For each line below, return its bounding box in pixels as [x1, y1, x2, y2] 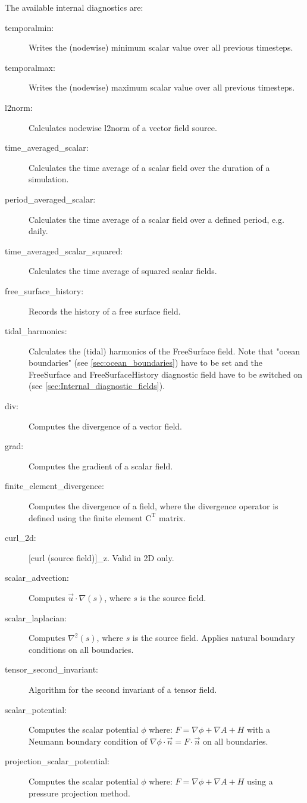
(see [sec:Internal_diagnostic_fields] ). [29, 379, 165, 392]
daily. [29, 225, 48, 237]
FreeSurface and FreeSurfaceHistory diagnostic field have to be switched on [29, 368, 303, 380]
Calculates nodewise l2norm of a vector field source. [29, 121, 217, 133]
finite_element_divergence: [5, 480, 104, 492]
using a [247, 774, 273, 787]
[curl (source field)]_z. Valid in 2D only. [29, 551, 174, 564]
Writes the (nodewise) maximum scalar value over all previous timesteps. [29, 81, 295, 94]
